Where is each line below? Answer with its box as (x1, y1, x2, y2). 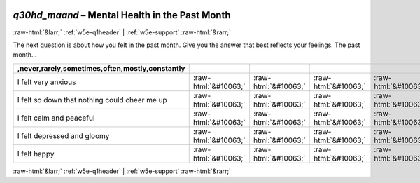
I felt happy (17, 149, 55, 158)
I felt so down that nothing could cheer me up (17, 95, 167, 104)
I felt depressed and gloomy (17, 130, 110, 140)
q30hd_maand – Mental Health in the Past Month (13, 9, 231, 21)
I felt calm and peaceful (17, 113, 95, 123)
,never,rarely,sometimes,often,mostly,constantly (17, 63, 185, 73)
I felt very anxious (17, 77, 76, 87)
